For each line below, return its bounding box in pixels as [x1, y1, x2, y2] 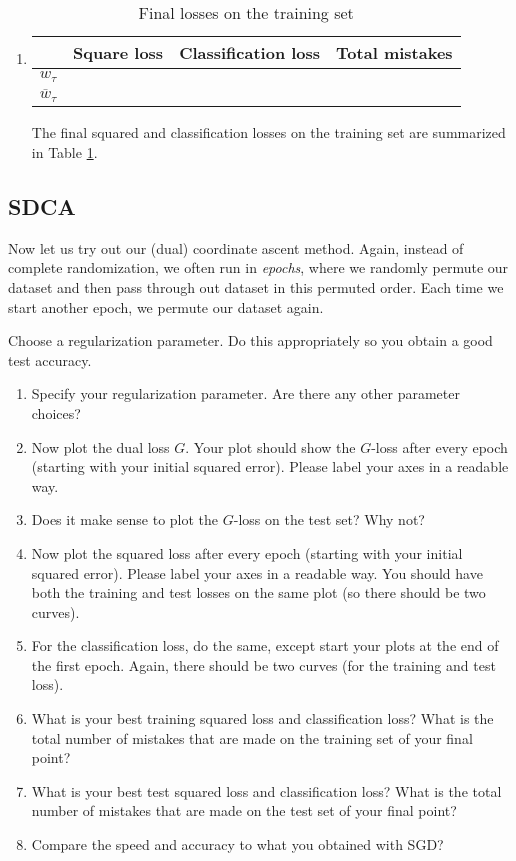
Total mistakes [336, 41, 453, 64]
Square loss [73, 41, 164, 64]
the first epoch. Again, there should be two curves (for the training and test [31, 654, 496, 675]
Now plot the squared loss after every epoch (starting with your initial [31, 542, 463, 563]
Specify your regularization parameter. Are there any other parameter [31, 383, 460, 404]
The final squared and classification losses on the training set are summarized [31, 122, 506, 143]
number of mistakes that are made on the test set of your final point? [31, 800, 457, 821]
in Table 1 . [31, 142, 98, 162]
